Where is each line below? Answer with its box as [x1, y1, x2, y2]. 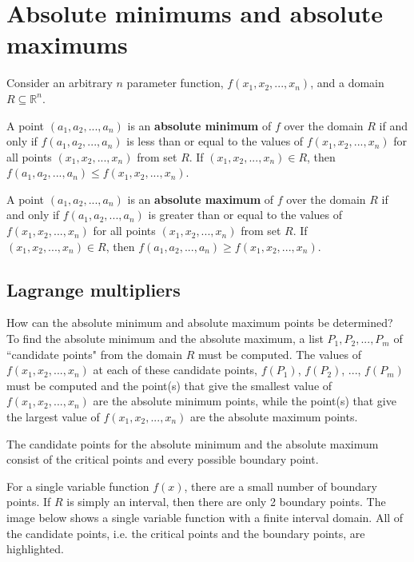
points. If [6, 493, 51, 510]
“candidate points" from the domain [6, 345, 183, 362]
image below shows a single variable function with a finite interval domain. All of [6, 508, 404, 525]
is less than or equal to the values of [126, 133, 304, 149]
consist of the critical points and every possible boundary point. [6, 451, 319, 468]
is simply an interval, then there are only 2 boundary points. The [66, 493, 386, 510]
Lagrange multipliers [6, 277, 181, 301]
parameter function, [126, 74, 224, 91]
